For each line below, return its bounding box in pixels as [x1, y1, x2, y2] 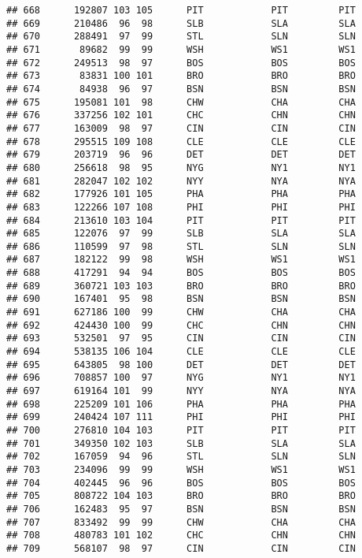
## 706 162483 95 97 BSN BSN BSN [6, 503, 356, 515]
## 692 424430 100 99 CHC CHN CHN [6, 319, 356, 331]
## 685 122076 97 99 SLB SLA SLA [6, 228, 356, 240]
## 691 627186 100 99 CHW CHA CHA [6, 307, 356, 318]
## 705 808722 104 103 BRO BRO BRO [6, 490, 356, 502]
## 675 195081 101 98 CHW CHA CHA [6, 96, 356, 108]
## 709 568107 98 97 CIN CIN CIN [6, 542, 356, 554]
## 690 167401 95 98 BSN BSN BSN [6, 293, 356, 305]
